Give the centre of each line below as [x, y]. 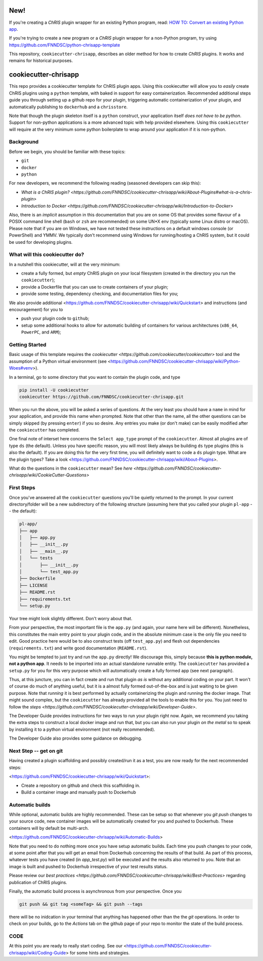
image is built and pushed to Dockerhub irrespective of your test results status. [88, 866]
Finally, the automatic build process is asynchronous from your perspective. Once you [95, 891]
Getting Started [28, 345]
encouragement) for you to [36, 310]
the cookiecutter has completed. [44, 430]
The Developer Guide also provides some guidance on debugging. [75, 738]
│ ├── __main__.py [44, 551]
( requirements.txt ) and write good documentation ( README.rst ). [78, 648]
